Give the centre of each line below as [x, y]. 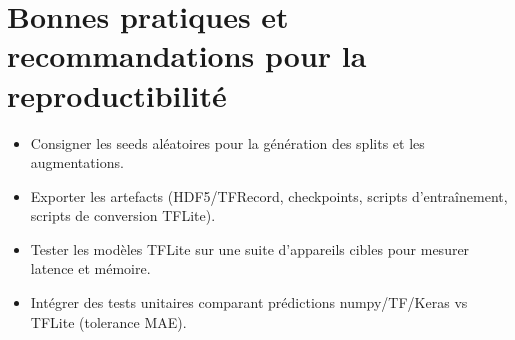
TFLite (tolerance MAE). [108, 321]
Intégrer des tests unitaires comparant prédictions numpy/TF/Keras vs [249, 302]
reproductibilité [117, 94]
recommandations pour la [187, 55]
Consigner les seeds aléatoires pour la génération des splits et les [227, 142]
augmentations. [77, 162]
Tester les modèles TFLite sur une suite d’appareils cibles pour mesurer [250, 248]
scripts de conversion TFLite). [123, 215]
